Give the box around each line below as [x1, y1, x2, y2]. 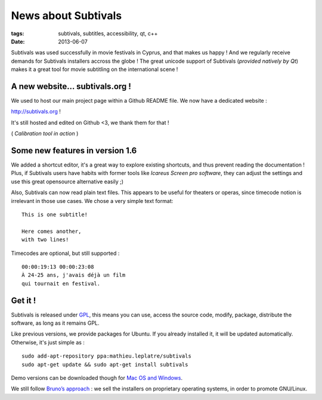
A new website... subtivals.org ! [11, 81, 131, 91]
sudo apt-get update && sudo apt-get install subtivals [21, 361, 188, 368]
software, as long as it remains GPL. [11, 319, 100, 327]
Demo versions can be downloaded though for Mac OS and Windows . [11, 374, 183, 381]
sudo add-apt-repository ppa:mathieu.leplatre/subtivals [21, 353, 192, 359]
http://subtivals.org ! [11, 108, 61, 115]
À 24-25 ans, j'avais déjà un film [21, 272, 126, 279]
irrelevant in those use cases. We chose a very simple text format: [11, 197, 174, 204]
